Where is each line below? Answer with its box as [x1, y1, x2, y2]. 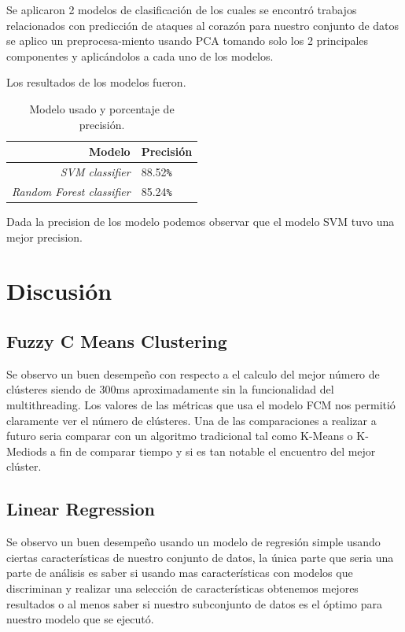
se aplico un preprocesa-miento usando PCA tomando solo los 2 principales [6, 32, 369, 49]
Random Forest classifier [12, 183, 131, 199]
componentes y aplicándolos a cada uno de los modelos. [6, 47, 274, 64]
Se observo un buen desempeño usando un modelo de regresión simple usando [6, 534, 381, 550]
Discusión [6, 275, 112, 307]
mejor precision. [6, 228, 83, 245]
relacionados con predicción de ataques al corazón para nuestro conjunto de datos [6, 17, 399, 33]
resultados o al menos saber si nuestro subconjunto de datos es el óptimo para [6, 595, 382, 612]
